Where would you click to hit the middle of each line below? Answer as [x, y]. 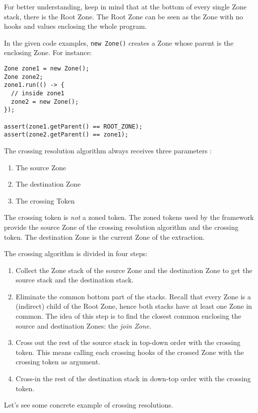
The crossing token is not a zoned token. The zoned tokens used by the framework [129, 217]
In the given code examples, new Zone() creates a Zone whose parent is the [119, 42]
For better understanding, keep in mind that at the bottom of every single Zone [125, 6]
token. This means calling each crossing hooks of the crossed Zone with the [130, 352]
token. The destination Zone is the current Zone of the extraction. [104, 237]
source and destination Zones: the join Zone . [83, 325]
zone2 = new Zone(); [45, 102]
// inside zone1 [38, 93]
